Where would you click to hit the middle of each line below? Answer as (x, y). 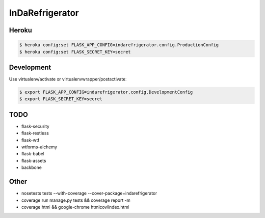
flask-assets (34, 161)
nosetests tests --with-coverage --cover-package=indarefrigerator (89, 193)
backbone (31, 167)
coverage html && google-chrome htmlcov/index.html (75, 207)
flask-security (35, 126)
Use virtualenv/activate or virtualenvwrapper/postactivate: (68, 79)
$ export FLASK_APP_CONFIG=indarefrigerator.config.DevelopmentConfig (106, 92)
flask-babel (33, 154)
